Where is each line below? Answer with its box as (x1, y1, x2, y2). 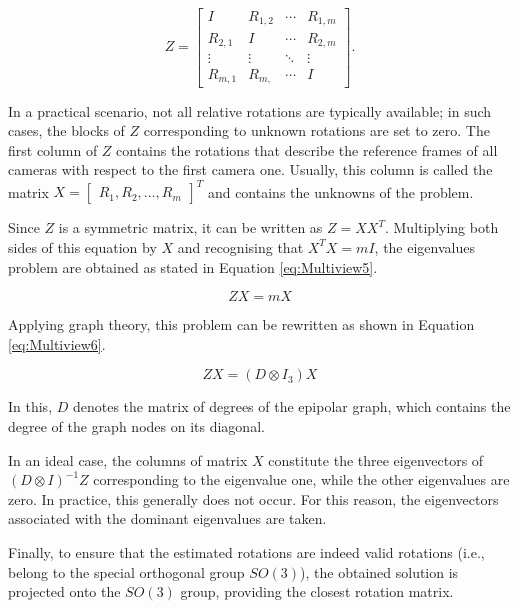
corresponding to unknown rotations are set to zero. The (143, 120, 490, 141)
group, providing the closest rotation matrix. (180, 581, 454, 602)
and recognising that (177, 236, 304, 257)
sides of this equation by (8, 236, 157, 257)
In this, (8, 396, 53, 417)
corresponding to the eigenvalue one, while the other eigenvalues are (93, 469, 510, 490)
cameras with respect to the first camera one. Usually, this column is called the (8, 159, 493, 180)
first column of (8, 139, 98, 160)
